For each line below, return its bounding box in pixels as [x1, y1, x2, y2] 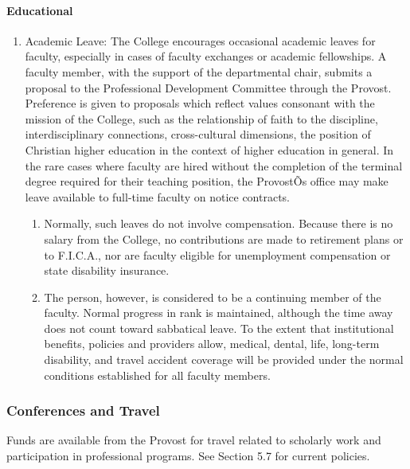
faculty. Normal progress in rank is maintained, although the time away [44, 304, 393, 321]
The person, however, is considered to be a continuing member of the [44, 288, 381, 305]
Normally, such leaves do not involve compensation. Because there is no [44, 215, 393, 232]
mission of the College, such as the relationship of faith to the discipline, [25, 110, 378, 127]
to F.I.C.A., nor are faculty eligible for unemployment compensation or [44, 246, 391, 263]
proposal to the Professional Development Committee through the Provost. [25, 79, 392, 96]
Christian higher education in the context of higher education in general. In [25, 141, 394, 158]
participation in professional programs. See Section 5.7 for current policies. [6, 448, 370, 464]
